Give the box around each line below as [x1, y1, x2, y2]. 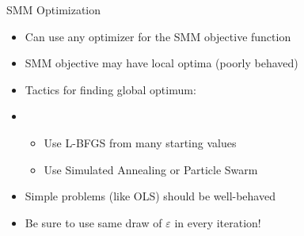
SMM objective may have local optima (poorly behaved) [25, 55, 298, 71]
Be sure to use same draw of [25, 214, 162, 230]
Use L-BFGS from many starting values [44, 134, 237, 150]
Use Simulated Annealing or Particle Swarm [44, 161, 258, 177]
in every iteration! [174, 214, 261, 230]
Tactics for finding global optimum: [25, 81, 196, 97]
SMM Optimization [6, 2, 101, 17]
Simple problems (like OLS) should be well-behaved [25, 188, 275, 204]
